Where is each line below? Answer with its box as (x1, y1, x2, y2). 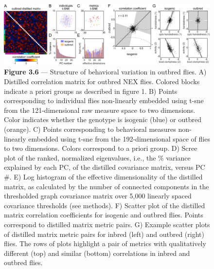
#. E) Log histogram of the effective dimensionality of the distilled (4, 172, 203, 181)
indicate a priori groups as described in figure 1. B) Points (4, 86, 178, 96)
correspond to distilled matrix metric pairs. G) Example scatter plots (4, 219, 210, 229)
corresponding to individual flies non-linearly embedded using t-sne (4, 95, 204, 106)
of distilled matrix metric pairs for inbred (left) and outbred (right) (4, 229, 204, 239)
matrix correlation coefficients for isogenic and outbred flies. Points (4, 210, 203, 220)
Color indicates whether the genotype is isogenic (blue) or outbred (4, 114, 201, 125)
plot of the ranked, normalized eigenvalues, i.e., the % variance (4, 152, 191, 162)
